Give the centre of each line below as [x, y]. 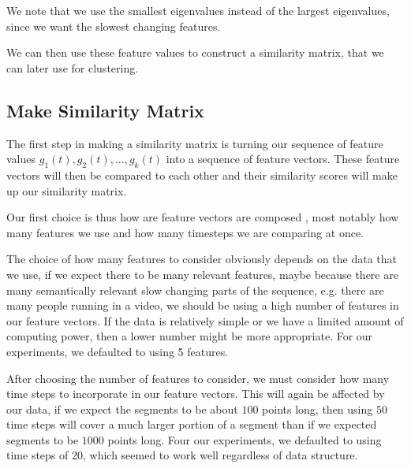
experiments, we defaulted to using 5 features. [118, 351]
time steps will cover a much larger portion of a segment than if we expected [192, 424]
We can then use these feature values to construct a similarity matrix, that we [195, 52]
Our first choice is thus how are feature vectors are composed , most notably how [203, 217]
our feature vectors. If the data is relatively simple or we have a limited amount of [205, 320]
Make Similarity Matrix [105, 110]
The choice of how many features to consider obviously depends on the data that [202, 259]
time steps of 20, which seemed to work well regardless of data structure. [182, 455]
